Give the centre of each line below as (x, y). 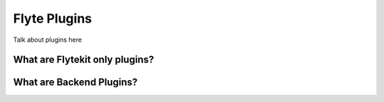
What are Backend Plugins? (75, 83)
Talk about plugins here (47, 40)
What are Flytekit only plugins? (84, 60)
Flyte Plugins (53, 18)
